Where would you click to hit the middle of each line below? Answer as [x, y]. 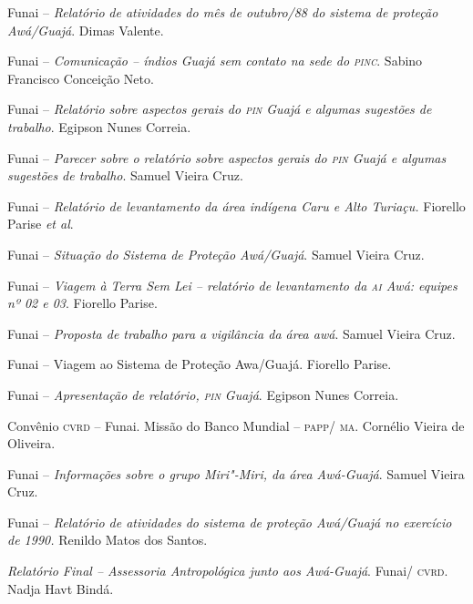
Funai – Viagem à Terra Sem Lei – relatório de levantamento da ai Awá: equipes [232, 285]
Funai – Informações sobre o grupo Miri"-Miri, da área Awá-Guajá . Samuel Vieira [236, 473]
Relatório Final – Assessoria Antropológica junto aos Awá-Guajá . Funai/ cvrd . [228, 571]
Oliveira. [31, 443]
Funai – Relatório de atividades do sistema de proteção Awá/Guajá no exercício [230, 522]
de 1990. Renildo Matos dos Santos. [108, 540]
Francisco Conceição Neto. [81, 78]
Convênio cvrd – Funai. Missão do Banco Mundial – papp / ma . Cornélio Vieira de [236, 425]
